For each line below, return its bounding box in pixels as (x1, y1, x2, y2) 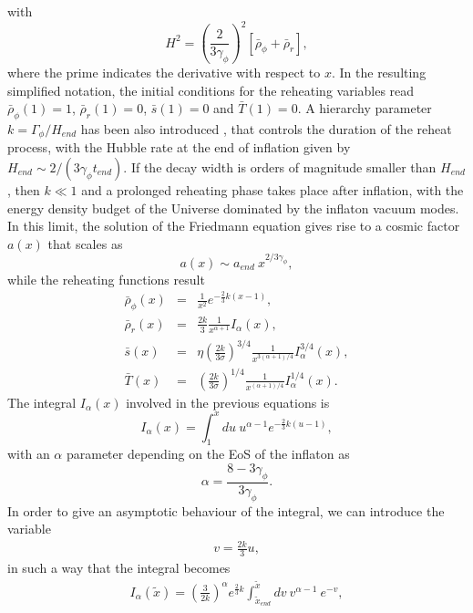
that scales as (47, 234, 123, 253)
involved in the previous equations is (126, 392, 330, 411)
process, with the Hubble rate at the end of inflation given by (7, 138, 351, 157)
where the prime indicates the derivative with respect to (7, 62, 321, 81)
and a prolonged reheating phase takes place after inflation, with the (81, 180, 464, 199)
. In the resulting (331, 62, 427, 81)
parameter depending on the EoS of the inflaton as (66, 444, 350, 463)
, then (7, 180, 40, 199)
